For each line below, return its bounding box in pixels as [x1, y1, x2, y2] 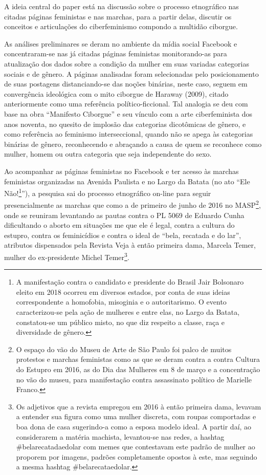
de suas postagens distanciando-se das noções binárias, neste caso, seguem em [4, 78, 248, 89]
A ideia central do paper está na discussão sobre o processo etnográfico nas [4, 1, 239, 11]
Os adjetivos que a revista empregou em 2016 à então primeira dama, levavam [16, 401, 261, 412]
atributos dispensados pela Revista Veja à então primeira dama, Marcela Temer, [4, 240, 256, 250]
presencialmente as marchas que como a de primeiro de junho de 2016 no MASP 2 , [4, 198, 261, 210]
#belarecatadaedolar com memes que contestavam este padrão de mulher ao [16, 441, 255, 452]
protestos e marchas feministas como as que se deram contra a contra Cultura [16, 354, 260, 364]
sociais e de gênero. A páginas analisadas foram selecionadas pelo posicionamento [4, 68, 259, 79]
